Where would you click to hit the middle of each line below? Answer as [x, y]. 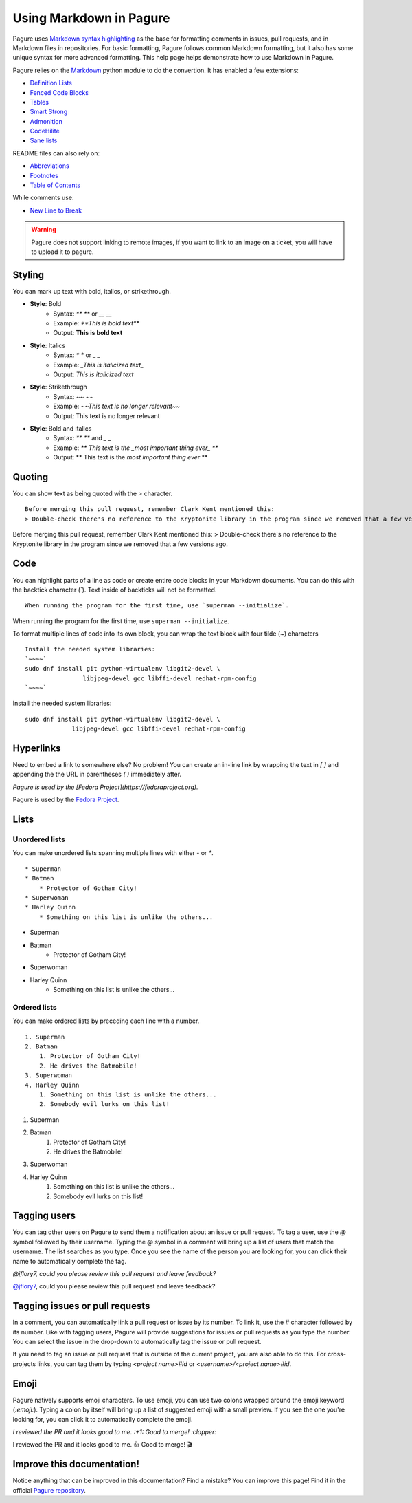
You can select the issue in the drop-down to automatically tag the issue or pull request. [137, 1342]
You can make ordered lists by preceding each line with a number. [106, 1021]
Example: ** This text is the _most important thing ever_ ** [136, 448]
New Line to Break [56, 210]
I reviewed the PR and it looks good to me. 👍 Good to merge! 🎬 [102, 1445]
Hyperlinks [37, 748]
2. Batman [41, 1047]
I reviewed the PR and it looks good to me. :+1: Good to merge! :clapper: [114, 1431]
